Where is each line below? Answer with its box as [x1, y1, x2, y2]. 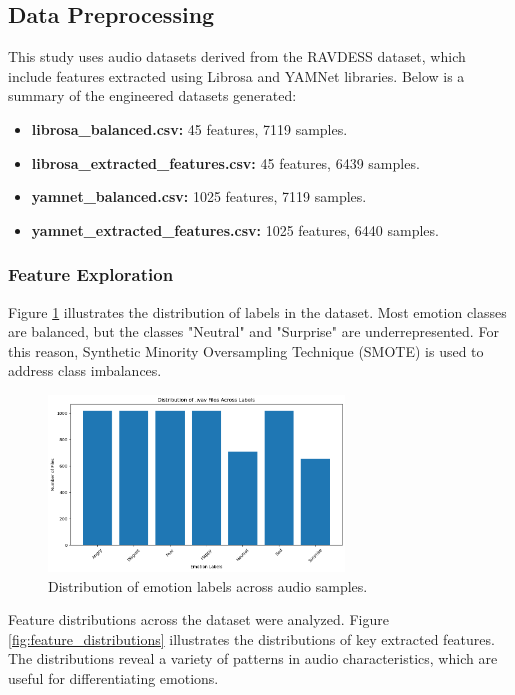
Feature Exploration [8, 262, 174, 287]
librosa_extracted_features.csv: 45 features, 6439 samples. [31, 152, 420, 173]
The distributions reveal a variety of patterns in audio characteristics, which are [8, 648, 498, 669]
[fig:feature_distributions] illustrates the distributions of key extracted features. [8, 628, 495, 649]
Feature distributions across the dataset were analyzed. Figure [8, 609, 389, 630]
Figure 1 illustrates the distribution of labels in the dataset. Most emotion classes [8, 301, 507, 322]
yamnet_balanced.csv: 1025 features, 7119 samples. [31, 186, 367, 207]
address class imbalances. [8, 360, 162, 381]
